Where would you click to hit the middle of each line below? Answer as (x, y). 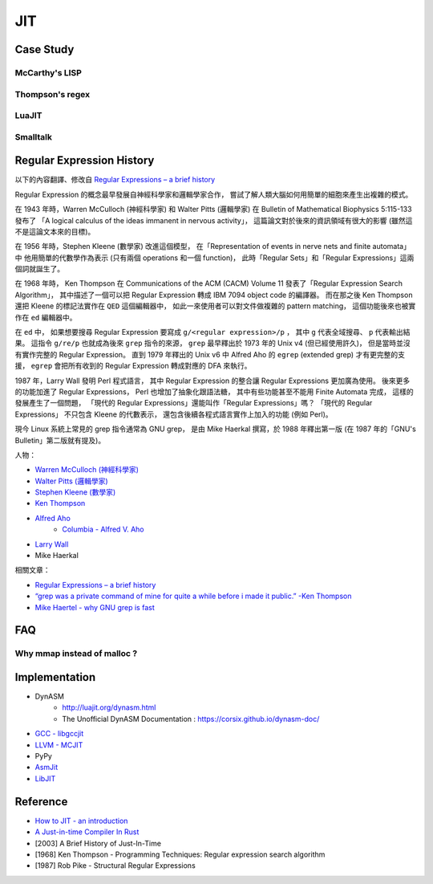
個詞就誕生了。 (39, 269)
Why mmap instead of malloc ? (76, 654)
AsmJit (47, 768)
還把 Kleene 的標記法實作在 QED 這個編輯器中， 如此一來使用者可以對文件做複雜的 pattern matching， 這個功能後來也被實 (215, 306)
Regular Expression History (85, 161)
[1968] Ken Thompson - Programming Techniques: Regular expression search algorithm (180, 854)
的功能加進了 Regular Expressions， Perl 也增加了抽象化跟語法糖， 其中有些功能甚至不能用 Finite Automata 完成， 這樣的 (214, 391)
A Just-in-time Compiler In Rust (87, 832)
